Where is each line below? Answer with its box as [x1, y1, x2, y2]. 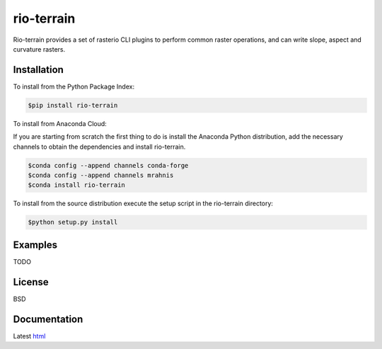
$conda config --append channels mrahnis [28, 171, 174, 179]
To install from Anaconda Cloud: [13, 119, 108, 127]
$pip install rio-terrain [28, 101, 118, 109]
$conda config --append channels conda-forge [28, 161, 189, 169]
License [13, 276, 49, 288]
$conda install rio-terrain [28, 181, 125, 189]
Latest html [13, 331, 46, 340]
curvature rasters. [13, 45, 66, 53]
